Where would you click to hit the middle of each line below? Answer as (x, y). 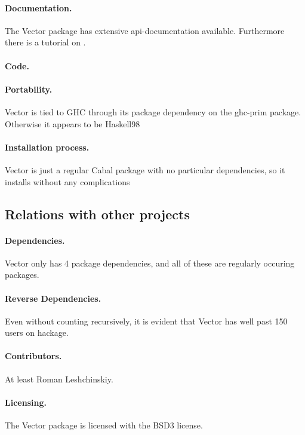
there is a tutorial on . (45, 42)
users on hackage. (37, 333)
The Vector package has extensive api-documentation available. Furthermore (145, 30)
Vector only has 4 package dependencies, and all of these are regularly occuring (150, 263)
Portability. (29, 89)
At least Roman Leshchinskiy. (59, 379)
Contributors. (33, 356)
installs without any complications (67, 181)
